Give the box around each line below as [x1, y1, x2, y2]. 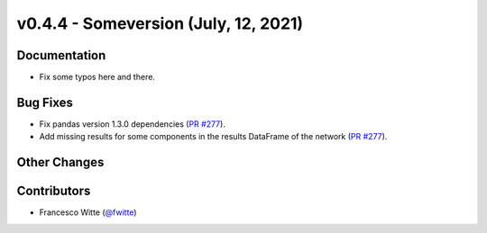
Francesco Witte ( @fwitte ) [39, 207, 137, 218]
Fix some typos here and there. [39, 72, 155, 83]
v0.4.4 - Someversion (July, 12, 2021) [16, 13, 304, 33]
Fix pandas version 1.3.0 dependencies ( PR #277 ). [39, 118, 225, 130]
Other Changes [16, 155, 105, 170]
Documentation [16, 48, 106, 63]
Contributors [16, 184, 91, 199]
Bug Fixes [16, 94, 74, 110]
